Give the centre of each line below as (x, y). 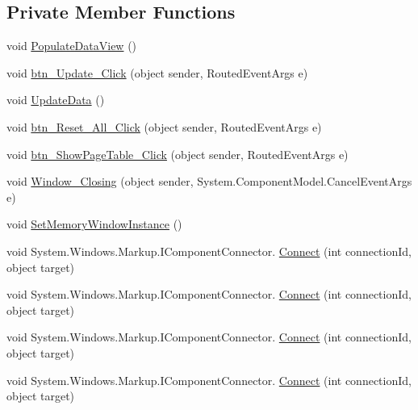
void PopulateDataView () (72, 46)
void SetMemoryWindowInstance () (94, 224)
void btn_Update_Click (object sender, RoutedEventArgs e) (157, 72)
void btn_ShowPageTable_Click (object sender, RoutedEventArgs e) (178, 154)
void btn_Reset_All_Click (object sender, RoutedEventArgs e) (164, 126)
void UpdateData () (56, 100)
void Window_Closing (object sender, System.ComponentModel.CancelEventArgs (209, 181)
